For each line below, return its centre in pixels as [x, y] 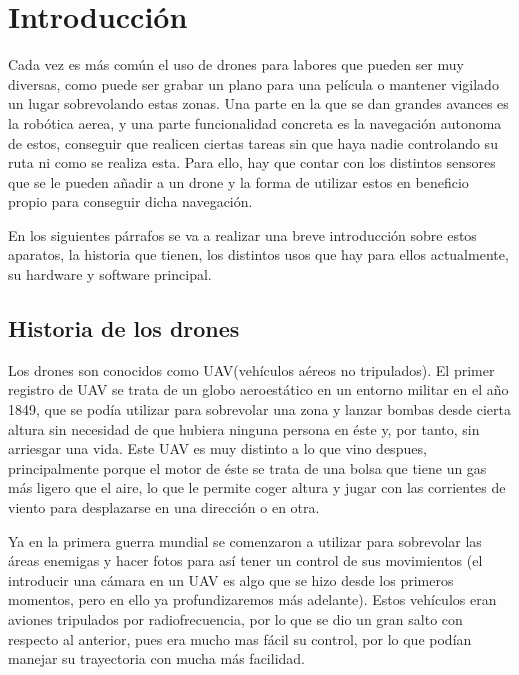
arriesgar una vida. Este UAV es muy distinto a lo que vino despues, [217, 448]
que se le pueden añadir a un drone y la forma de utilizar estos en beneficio [238, 181]
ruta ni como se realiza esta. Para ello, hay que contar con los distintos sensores [252, 162]
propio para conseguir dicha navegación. [130, 201]
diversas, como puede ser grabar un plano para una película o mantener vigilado [253, 83]
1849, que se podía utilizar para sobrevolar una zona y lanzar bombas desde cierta [259, 409]
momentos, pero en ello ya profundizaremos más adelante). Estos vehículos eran [252, 599]
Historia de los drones [124, 328]
